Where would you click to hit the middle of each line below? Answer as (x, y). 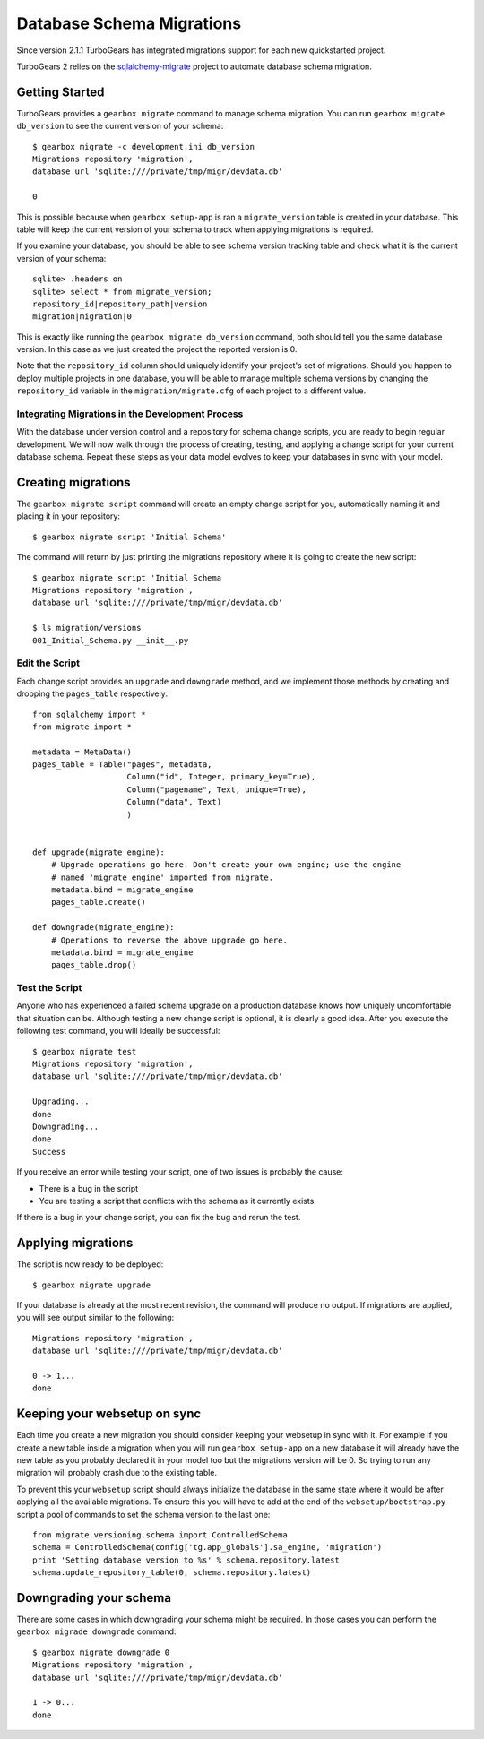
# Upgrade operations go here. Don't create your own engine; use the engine (226, 865)
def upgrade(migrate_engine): (99, 852)
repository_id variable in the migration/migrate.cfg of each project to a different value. (191, 391)
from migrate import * (82, 727)
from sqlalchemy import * (90, 714)
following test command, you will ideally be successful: (118, 1031)
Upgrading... (61, 1102)
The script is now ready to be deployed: (90, 1264)
